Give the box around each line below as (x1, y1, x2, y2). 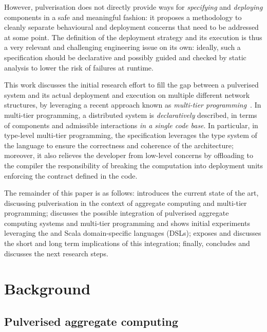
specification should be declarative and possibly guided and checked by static (4, 51, 246, 62)
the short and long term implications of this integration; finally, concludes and (4, 238, 250, 249)
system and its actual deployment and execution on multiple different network (4, 89, 250, 100)
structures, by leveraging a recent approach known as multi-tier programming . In (4, 99, 261, 110)
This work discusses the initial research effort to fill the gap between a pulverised (4, 79, 259, 90)
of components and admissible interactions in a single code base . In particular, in (4, 119, 258, 130)
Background (4, 278, 91, 299)
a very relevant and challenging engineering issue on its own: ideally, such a (4, 42, 241, 53)
